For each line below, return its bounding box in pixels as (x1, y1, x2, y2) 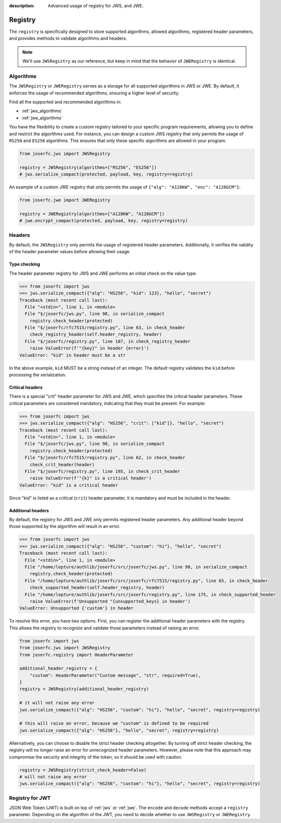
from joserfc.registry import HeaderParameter (19, 652, 134, 657)
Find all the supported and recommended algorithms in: (9, 99, 122, 105)
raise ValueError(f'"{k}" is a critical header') (29, 475, 152, 481)
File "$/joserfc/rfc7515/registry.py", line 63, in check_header (25, 325, 186, 330)
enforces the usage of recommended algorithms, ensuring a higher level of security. (9, 90, 180, 96)
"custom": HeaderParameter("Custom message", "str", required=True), (29, 673, 201, 678)
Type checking (9, 261, 40, 267)
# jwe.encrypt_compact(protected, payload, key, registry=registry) (19, 218, 188, 224)
